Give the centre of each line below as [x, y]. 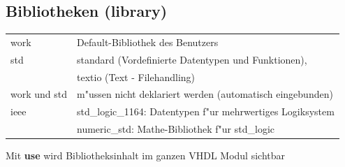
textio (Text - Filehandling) [136, 77]
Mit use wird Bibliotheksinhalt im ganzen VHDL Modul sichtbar [145, 155]
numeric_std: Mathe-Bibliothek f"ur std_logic [176, 129]
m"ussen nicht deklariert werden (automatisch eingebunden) [205, 94]
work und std [39, 94]
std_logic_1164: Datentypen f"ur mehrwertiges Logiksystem [206, 111]
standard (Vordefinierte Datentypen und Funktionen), [192, 59]
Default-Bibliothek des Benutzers [148, 42]
